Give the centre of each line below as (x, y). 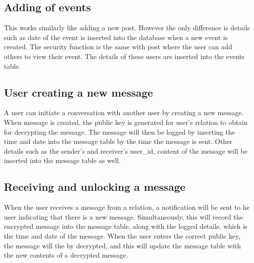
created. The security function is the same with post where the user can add (118, 47)
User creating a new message (79, 92)
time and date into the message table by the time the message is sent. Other (118, 141)
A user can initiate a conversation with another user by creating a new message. (124, 112)
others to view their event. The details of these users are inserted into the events (124, 56)
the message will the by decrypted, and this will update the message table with (122, 245)
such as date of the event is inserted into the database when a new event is (116, 37)
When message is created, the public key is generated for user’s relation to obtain (126, 122)
